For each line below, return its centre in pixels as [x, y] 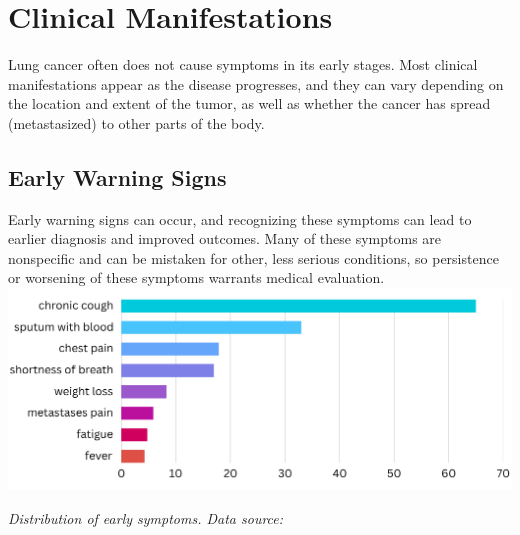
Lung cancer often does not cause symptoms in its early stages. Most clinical [243, 64]
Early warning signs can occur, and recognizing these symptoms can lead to [240, 218]
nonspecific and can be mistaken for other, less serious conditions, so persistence [253, 257]
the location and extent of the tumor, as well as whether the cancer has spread [249, 103]
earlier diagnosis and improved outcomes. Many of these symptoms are [225, 238]
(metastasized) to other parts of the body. [136, 122]
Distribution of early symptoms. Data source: [146, 517]
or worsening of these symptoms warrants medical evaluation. [196, 277]
